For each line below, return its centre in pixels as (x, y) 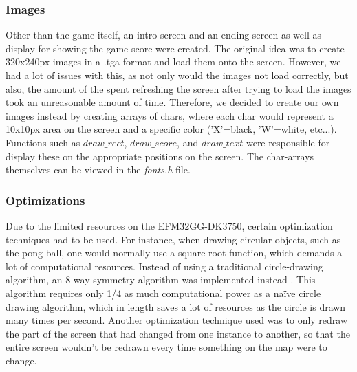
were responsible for (288, 142)
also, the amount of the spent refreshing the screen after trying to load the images (178, 88)
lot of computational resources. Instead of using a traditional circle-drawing (164, 266)
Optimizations (45, 200)
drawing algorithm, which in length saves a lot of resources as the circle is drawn (176, 306)
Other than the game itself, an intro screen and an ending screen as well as (164, 35)
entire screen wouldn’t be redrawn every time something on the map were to (166, 347)
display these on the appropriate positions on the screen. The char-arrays (160, 156)
